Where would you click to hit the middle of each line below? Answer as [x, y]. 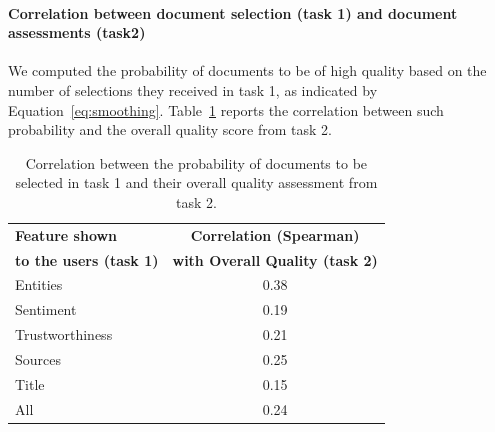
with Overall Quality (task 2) [275, 259]
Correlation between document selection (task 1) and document [233, 12]
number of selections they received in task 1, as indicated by [193, 89]
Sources [38, 359]
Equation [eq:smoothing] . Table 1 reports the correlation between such [226, 109]
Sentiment [46, 309]
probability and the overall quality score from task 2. [170, 129]
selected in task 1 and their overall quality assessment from [196, 182]
